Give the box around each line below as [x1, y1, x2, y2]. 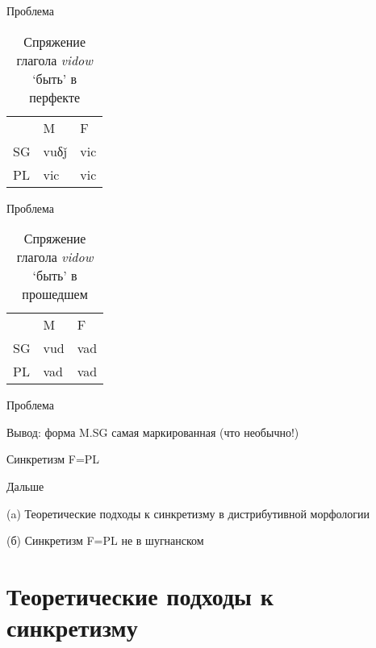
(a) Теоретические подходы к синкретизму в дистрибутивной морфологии [6, 505, 370, 521]
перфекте [29, 87, 81, 106]
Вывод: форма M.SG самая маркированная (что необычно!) [6, 423, 299, 440]
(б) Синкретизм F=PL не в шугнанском [6, 532, 204, 549]
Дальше [6, 477, 44, 494]
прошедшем [22, 285, 88, 304]
